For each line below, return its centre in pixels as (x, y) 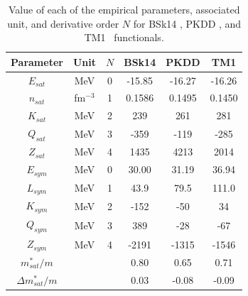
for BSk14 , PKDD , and (187, 23)
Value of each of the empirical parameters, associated (124, 9)
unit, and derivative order (63, 23)
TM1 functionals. (124, 37)
